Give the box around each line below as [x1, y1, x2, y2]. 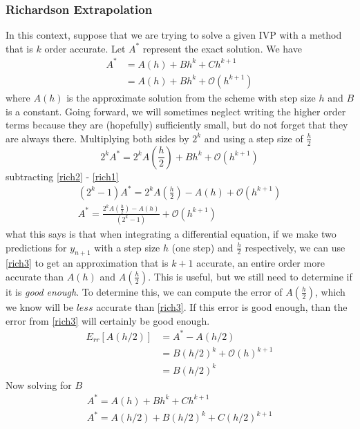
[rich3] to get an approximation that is [6, 256, 169, 270]
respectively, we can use [245, 240, 345, 254]
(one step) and [171, 240, 234, 254]
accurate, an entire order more [196, 256, 325, 270]
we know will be [6, 299, 73, 314]
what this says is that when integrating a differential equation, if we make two [6, 226, 337, 240]
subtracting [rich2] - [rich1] [6, 169, 119, 183]
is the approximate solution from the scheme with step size [66, 90, 316, 104]
